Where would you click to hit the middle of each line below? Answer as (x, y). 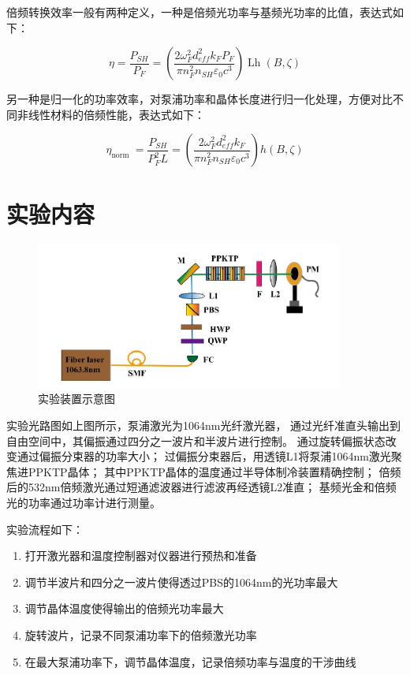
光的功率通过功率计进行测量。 (84, 502)
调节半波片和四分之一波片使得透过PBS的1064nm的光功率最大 (181, 582)
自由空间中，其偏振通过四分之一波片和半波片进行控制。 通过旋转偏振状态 (196, 440)
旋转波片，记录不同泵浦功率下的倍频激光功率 (141, 634)
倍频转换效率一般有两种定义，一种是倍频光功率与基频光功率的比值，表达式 (199, 12)
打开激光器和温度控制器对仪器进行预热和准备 (141, 556)
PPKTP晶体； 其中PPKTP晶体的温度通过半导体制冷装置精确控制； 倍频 (214, 471)
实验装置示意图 (76, 399)
